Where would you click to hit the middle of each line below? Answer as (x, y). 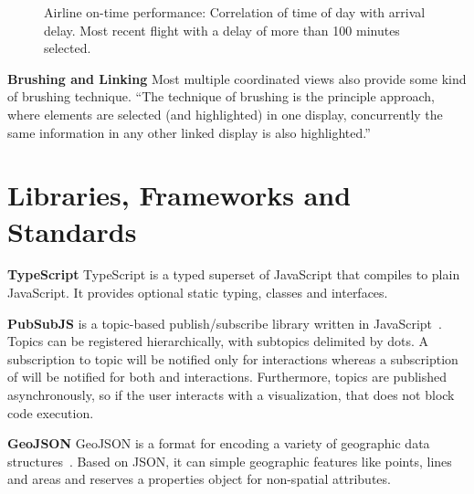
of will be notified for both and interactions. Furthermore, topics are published (227, 377)
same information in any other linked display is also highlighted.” (189, 132)
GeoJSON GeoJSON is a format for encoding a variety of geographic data (219, 443)
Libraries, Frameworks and (179, 195)
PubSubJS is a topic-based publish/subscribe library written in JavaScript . (225, 323)
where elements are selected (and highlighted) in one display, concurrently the (225, 114)
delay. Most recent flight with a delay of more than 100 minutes (222, 30)
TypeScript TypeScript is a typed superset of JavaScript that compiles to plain (234, 274)
